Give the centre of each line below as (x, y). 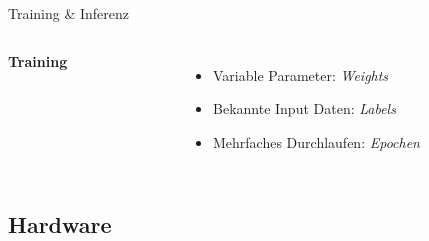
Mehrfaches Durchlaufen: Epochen (316, 141)
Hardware (60, 223)
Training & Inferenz (69, 13)
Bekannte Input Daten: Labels (304, 108)
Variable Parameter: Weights (301, 74)
